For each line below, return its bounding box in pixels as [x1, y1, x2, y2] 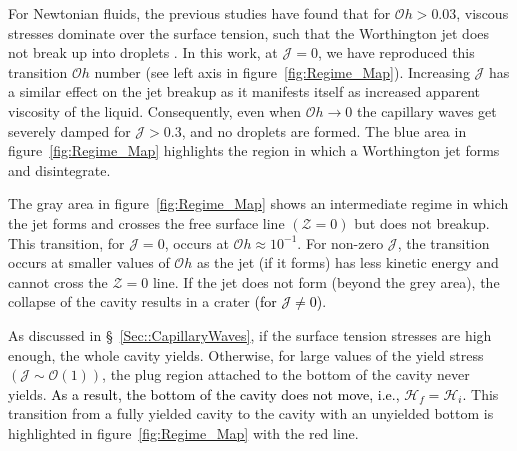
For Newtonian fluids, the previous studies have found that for [8, 3, 391, 23]
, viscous [456, 3, 509, 23]
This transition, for [8, 232, 125, 253]
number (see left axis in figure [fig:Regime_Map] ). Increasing [94, 61, 470, 82]
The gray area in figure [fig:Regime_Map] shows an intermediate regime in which [8, 193, 509, 214]
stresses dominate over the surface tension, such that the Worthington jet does [8, 22, 490, 43]
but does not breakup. [354, 212, 490, 233]
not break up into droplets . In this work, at [8, 42, 278, 63]
